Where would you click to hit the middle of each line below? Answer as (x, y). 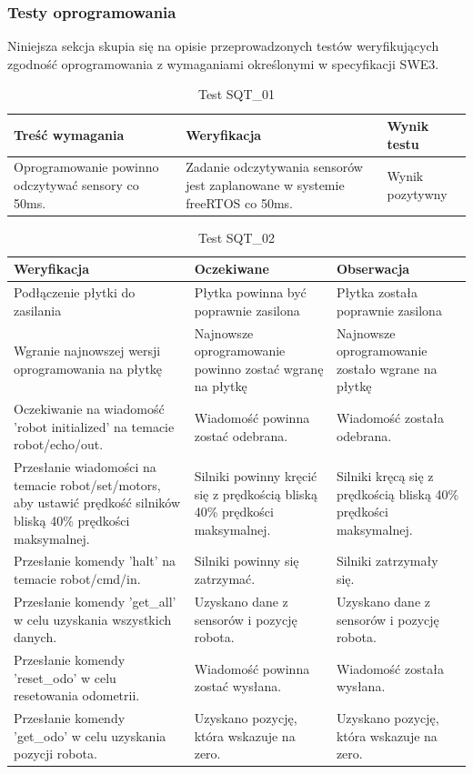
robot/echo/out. (59, 444)
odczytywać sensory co (76, 185)
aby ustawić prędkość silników (97, 503)
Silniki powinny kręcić (256, 476)
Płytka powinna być (250, 292)
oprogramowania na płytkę (88, 368)
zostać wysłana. (238, 686)
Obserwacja (373, 269)
